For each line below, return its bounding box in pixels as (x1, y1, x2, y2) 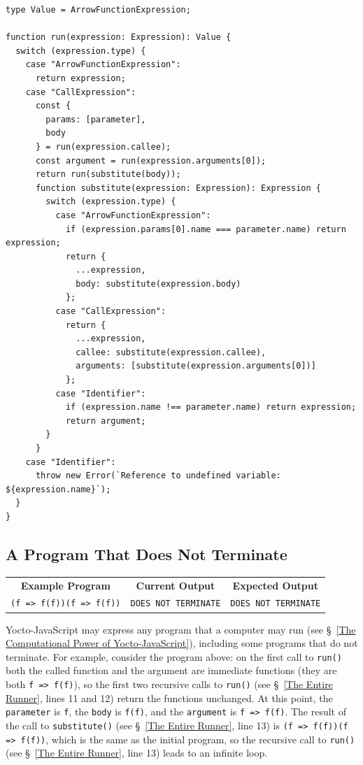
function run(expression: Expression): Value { (6, 32, 232, 43)
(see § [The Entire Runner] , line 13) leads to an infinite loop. (6, 745, 268, 760)
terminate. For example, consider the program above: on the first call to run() (6, 649, 342, 664)
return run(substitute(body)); (35, 169, 181, 180)
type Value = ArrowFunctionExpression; (6, 5, 191, 15)
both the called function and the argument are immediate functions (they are (6, 663, 337, 678)
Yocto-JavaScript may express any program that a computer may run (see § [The (6, 622, 356, 636)
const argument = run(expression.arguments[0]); (35, 155, 266, 166)
